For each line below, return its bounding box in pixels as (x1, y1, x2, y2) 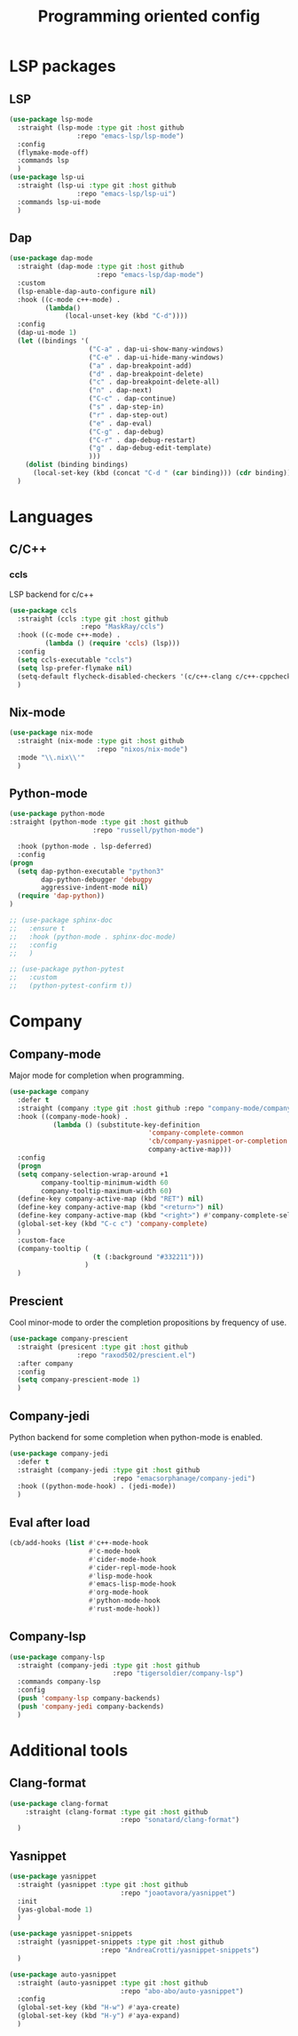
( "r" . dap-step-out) (88, 410, 169, 419)
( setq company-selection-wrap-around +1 (17, 1169, 169, 1178)
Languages (9, 507, 93, 527)
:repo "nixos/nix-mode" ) (96, 745, 189, 754)
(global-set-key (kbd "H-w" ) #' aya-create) (17, 2003, 180, 2012)
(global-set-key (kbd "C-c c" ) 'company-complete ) (17, 1219, 208, 1229)
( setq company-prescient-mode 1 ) (17, 1375, 141, 1384)
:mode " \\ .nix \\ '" (17, 753, 86, 762)
